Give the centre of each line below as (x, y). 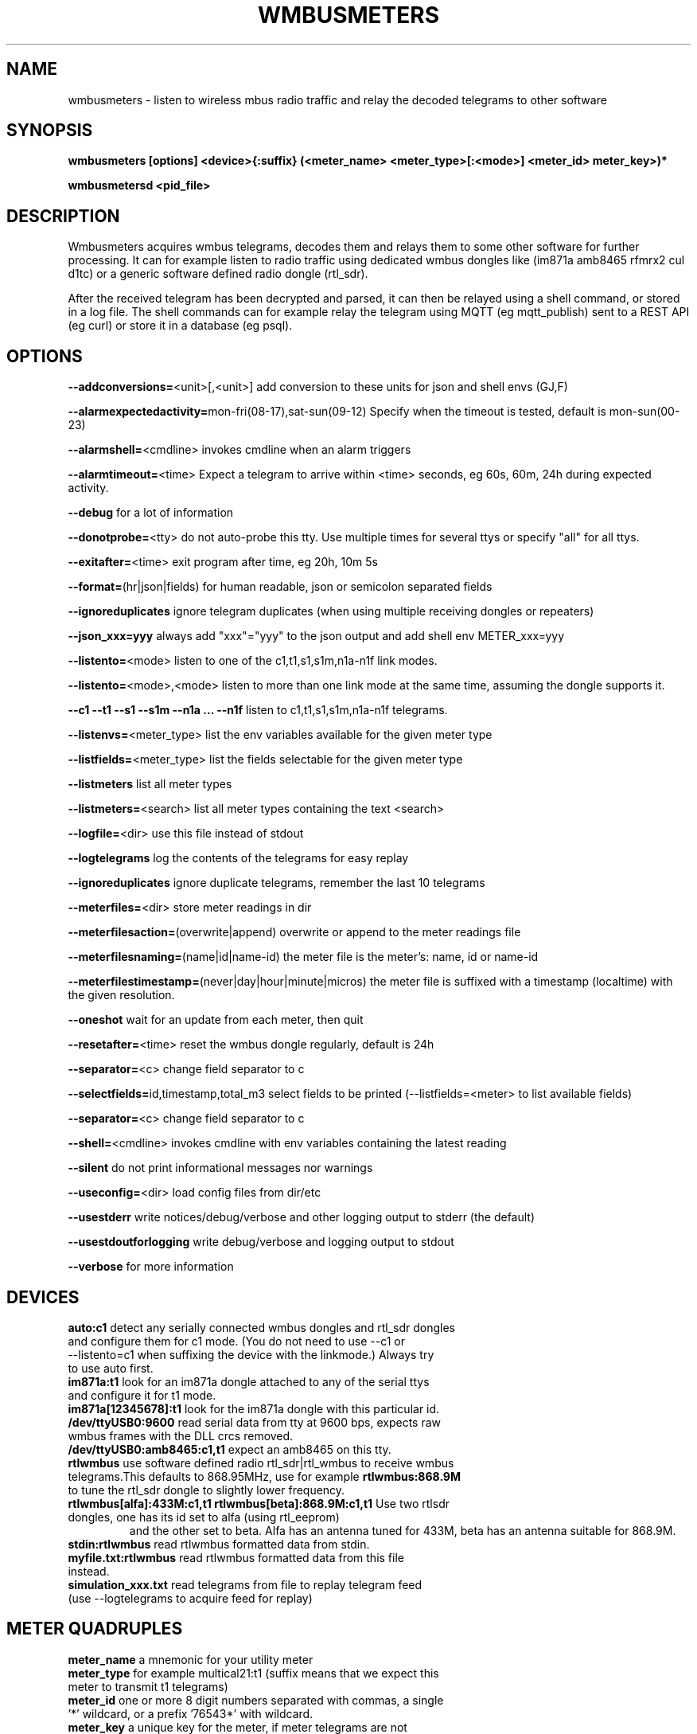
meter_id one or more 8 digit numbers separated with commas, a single (256, 1700)
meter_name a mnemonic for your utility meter (191, 1659)
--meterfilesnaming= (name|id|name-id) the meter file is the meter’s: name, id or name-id (303, 957)
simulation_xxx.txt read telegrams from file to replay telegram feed (245, 1584)
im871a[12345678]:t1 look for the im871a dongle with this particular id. (254, 1408)
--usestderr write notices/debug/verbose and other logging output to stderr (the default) (302, 1217)
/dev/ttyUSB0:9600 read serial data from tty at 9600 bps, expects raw (255, 1422)
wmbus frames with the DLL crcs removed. (181, 1435)
